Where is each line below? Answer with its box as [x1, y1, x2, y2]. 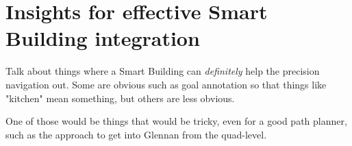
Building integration [5, 24, 200, 52]
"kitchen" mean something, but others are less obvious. [5, 90, 235, 105]
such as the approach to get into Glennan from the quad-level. [5, 127, 267, 141]
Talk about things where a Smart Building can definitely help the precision [5, 64, 320, 78]
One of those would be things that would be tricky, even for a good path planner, [5, 114, 347, 128]
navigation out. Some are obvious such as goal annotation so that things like [5, 77, 327, 91]
